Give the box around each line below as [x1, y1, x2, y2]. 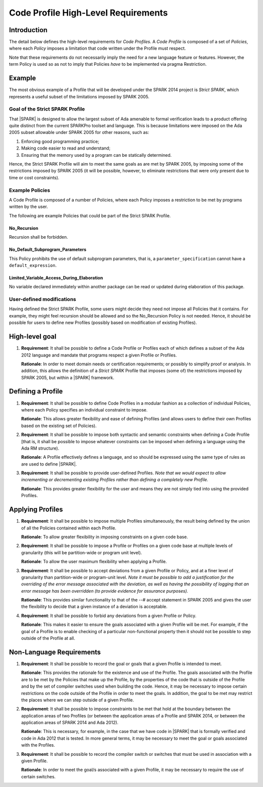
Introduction [9, 26, 48, 34]
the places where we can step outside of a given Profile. [21, 697, 134, 703]
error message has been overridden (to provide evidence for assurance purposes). [21, 588, 188, 594]
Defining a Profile [9, 387, 63, 395]
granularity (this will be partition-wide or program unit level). [21, 549, 142, 555]
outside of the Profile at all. [21, 636, 75, 641]
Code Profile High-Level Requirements [9, 7, 168, 18]
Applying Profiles [9, 506, 63, 514]
